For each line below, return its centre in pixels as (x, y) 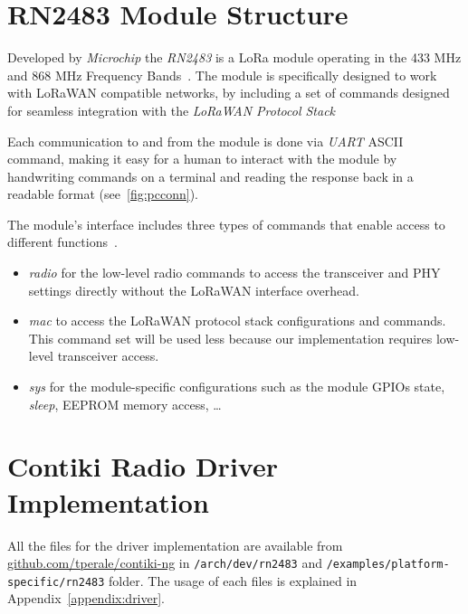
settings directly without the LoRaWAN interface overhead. (194, 290)
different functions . (62, 242)
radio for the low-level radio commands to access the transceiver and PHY (234, 273)
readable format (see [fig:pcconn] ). (103, 194)
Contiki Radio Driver (143, 466)
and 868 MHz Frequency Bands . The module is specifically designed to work (222, 75)
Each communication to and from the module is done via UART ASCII (205, 141)
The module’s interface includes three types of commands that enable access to (226, 224)
